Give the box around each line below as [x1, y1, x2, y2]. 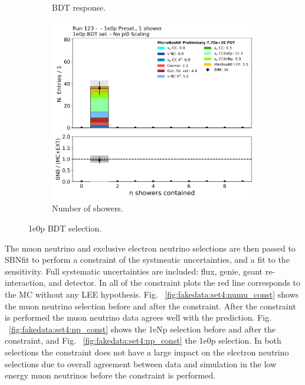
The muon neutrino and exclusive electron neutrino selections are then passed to [5, 242, 296, 254]
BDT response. [52, 1, 106, 13]
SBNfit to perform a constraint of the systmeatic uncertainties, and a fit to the [5, 253, 290, 266]
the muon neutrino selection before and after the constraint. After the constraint [5, 299, 296, 312]
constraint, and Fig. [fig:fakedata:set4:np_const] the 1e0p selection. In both [5, 334, 281, 347]
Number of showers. [52, 202, 123, 214]
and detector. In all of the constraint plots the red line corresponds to [48, 276, 301, 289]
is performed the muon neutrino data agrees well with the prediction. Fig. [5, 311, 272, 324]
